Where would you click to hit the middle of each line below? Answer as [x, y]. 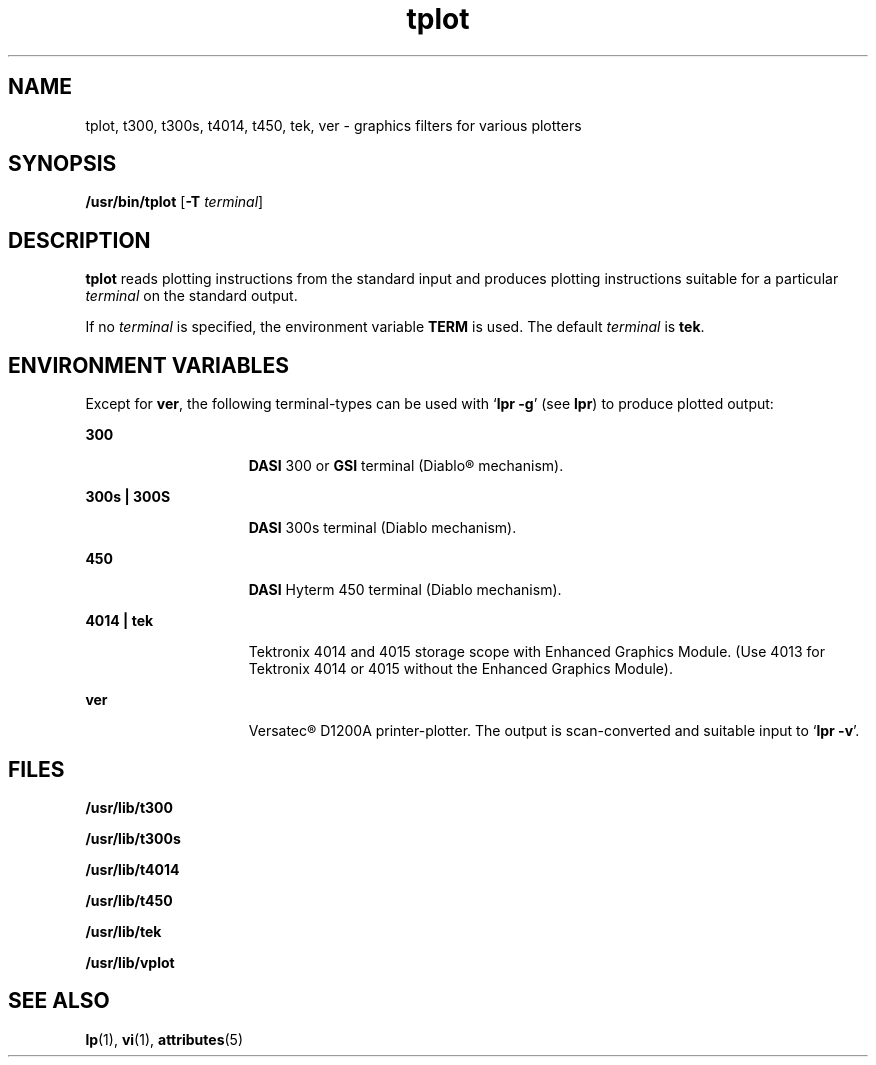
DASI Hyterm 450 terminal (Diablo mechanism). [405, 590]
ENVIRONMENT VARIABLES [148, 365]
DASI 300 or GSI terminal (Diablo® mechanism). [406, 466]
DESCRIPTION [79, 240]
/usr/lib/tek [123, 931]
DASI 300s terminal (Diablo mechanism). [382, 528]
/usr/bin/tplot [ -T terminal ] [174, 202]
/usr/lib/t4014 [132, 869]
